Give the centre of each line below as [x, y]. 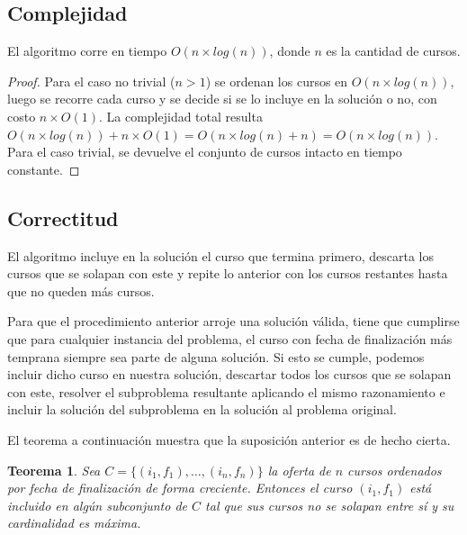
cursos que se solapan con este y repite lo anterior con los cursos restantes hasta [228, 273]
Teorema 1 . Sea [54, 470]
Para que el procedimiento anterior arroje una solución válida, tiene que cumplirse [233, 321]
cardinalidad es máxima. [74, 523]
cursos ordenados [395, 470]
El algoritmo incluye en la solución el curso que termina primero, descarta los [220, 255]
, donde [290, 51]
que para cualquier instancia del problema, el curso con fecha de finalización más [230, 338]
